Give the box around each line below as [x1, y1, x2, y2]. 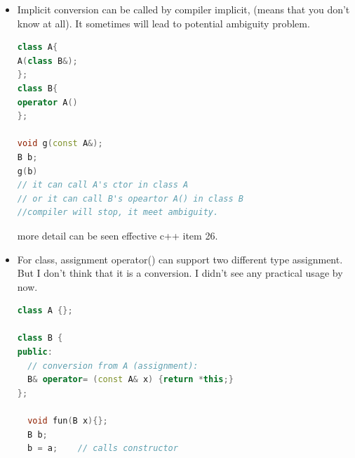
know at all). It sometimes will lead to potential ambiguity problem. [17, 15, 310, 30]
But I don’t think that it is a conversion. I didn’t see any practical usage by [17, 266, 343, 280]
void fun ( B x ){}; [27, 416, 108, 426]
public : [17, 347, 53, 358]
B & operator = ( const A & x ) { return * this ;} [27, 374, 234, 385]
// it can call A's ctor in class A [17, 180, 189, 190]
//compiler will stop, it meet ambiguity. [17, 207, 219, 218]
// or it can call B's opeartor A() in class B [17, 193, 243, 204]
